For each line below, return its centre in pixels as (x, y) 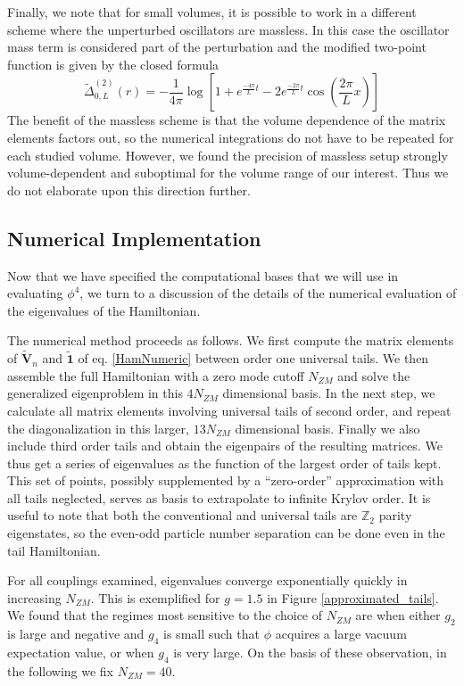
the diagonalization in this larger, (98, 428)
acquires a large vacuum (341, 634)
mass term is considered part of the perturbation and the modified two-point (217, 47)
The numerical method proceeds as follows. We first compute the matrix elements (231, 340)
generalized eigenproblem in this (95, 393)
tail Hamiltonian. (54, 550)
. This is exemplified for (155, 597)
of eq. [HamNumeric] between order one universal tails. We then (253, 358)
